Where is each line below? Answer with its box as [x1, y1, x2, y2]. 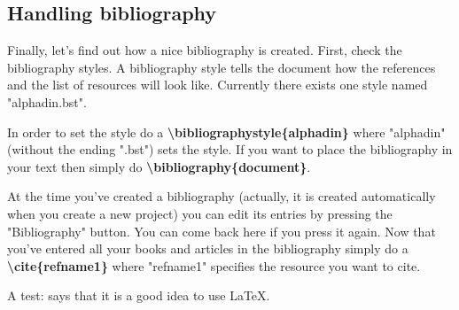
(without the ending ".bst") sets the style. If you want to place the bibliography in [7, 140, 453, 159]
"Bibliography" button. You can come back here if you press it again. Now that [7, 221, 436, 240]
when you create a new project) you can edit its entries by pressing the [7, 204, 393, 222]
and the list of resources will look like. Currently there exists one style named [7, 75, 428, 94]
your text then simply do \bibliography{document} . [7, 157, 311, 175]
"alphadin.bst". [7, 92, 87, 111]
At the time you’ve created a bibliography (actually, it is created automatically [7, 187, 436, 205]
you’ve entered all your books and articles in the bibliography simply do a [7, 239, 408, 258]
